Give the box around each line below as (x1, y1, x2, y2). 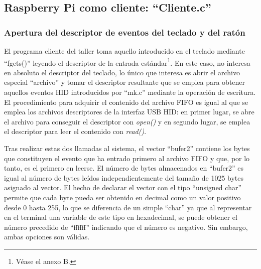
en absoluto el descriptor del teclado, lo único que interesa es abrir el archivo (4, 67, 240, 77)
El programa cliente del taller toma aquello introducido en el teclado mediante (4, 46, 245, 56)
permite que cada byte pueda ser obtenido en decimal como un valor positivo (4, 192, 241, 202)
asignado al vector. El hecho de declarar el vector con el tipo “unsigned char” (4, 182, 242, 193)
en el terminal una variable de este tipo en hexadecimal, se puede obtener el (4, 212, 237, 222)
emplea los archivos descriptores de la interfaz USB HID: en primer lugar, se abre (4, 106, 254, 117)
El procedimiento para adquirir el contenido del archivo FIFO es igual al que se (4, 96, 248, 107)
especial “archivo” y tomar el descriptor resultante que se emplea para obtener (4, 77, 245, 87)
